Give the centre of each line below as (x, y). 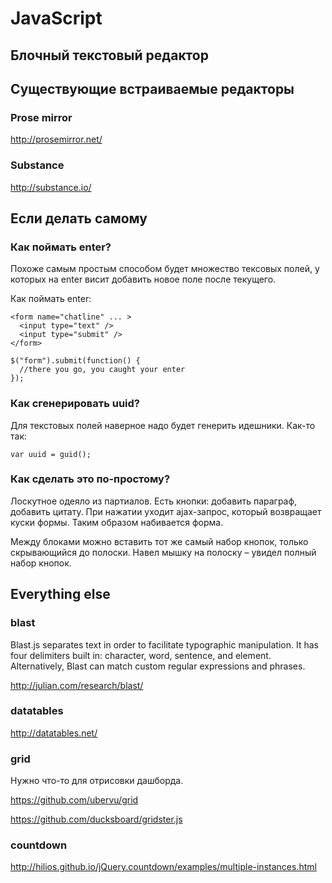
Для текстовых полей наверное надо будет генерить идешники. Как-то (163, 425)
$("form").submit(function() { (75, 361)
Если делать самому (79, 218)
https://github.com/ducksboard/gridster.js (96, 819)
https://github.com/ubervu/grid (74, 800)
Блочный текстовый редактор (109, 55)
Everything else (60, 594)
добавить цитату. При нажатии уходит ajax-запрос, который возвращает (166, 511)
